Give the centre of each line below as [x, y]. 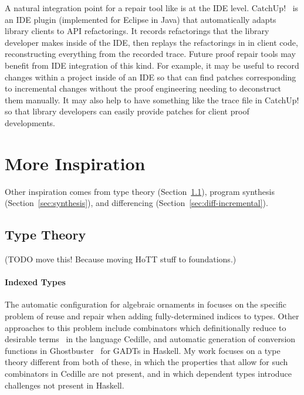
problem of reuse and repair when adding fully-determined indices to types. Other [152, 316]
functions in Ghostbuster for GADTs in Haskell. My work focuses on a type [143, 350]
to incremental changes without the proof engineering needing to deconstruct [143, 88]
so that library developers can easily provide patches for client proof [127, 111]
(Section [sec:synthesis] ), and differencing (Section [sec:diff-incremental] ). [136, 203]
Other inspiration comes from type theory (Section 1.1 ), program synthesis [140, 191]
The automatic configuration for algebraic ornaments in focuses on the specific [146, 304]
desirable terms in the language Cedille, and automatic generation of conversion [150, 339]
